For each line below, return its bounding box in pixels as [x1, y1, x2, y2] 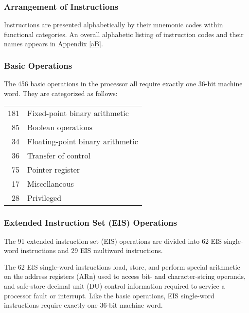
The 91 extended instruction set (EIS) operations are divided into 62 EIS [4, 235, 222, 246]
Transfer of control [27, 150, 91, 161]
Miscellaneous [27, 178, 74, 190]
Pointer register [27, 164, 80, 176]
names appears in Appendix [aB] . [4, 39, 103, 49]
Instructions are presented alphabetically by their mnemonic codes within [4, 20, 223, 30]
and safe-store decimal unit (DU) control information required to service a [4, 281, 225, 291]
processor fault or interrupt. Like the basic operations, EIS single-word [4, 290, 214, 300]
